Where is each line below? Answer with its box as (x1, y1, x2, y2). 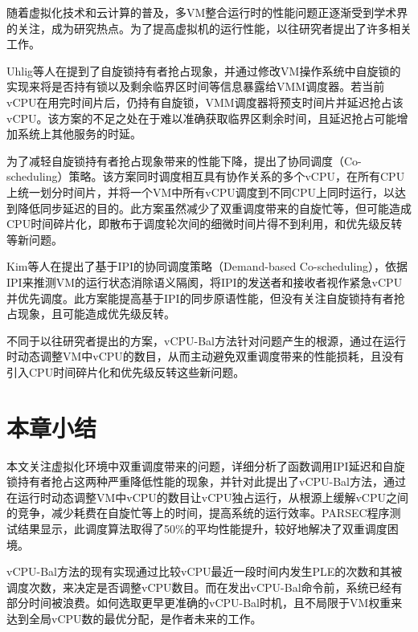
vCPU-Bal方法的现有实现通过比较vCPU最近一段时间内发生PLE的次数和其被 (6, 563, 403, 580)
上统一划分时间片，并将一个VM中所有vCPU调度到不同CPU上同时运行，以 (6, 183, 395, 200)
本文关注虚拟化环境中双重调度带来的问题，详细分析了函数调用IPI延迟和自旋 (6, 457, 405, 474)
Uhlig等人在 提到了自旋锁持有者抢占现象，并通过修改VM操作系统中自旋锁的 (6, 62, 401, 79)
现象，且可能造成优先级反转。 (17, 305, 175, 322)
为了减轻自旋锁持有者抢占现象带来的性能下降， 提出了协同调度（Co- (6, 152, 362, 169)
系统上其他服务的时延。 (17, 125, 141, 142)
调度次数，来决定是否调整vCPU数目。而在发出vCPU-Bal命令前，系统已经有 (6, 578, 403, 595)
